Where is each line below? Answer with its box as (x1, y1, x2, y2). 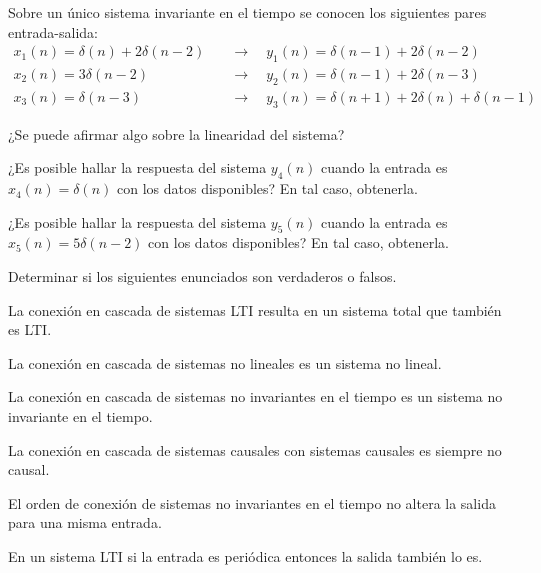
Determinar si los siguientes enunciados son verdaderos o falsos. (8, 266, 397, 287)
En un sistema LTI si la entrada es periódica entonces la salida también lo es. (8, 545, 483, 566)
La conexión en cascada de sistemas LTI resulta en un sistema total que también (8, 299, 502, 320)
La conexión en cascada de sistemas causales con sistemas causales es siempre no (8, 439, 502, 460)
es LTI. (8, 319, 52, 340)
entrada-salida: (8, 21, 98, 42)
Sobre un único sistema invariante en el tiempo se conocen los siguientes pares (8, 2, 487, 22)
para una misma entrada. (8, 512, 162, 533)
